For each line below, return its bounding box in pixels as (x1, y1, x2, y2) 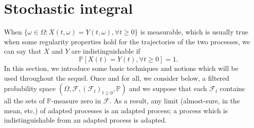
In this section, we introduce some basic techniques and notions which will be (4, 63, 239, 73)
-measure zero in (51, 96, 101, 106)
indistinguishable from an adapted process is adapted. (4, 115, 167, 125)
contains (220, 83, 245, 94)
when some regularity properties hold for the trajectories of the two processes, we (4, 36, 251, 46)
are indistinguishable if (71, 46, 140, 56)
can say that (4, 46, 42, 56)
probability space (4, 83, 56, 94)
